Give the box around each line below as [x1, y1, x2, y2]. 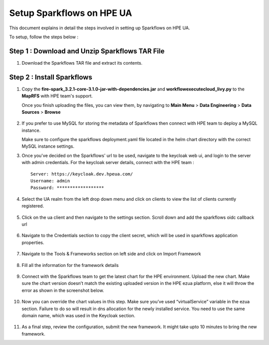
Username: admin [30, 178, 70, 184]
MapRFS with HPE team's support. [21, 93, 93, 99]
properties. [21, 239, 44, 246]
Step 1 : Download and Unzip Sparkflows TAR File [9, 47, 165, 55]
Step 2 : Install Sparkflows [9, 73, 92, 82]
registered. [21, 203, 44, 209]
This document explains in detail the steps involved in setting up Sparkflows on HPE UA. [9, 25, 190, 31]
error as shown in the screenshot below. [21, 287, 104, 293]
